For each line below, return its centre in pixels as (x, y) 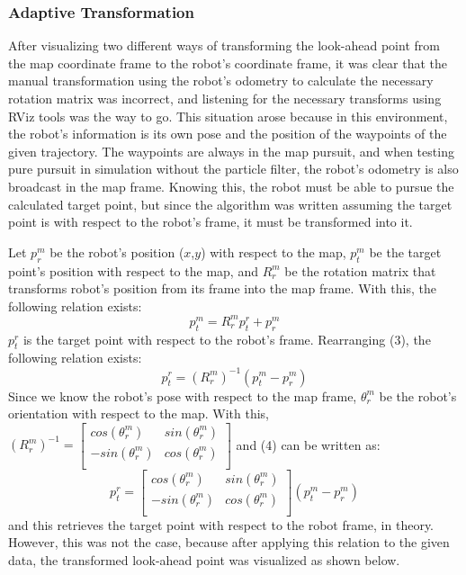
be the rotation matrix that (360, 270)
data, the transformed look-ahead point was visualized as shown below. (204, 560)
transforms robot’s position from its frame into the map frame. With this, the (222, 288)
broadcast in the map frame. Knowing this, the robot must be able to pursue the (231, 186)
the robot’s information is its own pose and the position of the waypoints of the (228, 134)
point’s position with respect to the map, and (133, 270)
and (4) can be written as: (308, 444)
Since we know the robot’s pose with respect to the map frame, (183, 395)
